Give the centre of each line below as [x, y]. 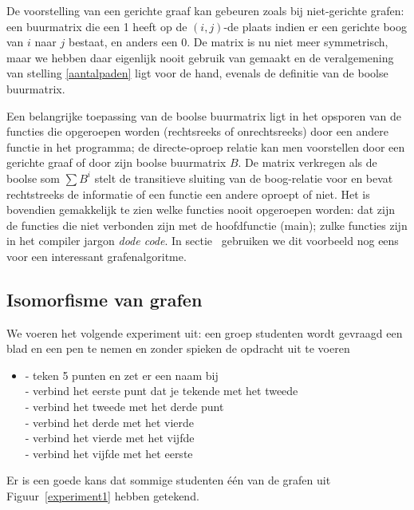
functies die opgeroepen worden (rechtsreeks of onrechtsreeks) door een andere [197, 131]
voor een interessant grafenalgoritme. [97, 256]
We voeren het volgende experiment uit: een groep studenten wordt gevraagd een [205, 332]
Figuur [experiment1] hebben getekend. [103, 496]
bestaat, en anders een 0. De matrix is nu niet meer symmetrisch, [228, 42]
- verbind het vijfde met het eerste [109, 453]
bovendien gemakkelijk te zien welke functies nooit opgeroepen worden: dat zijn [201, 210]
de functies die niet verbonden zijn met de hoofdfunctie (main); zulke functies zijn [207, 225]
